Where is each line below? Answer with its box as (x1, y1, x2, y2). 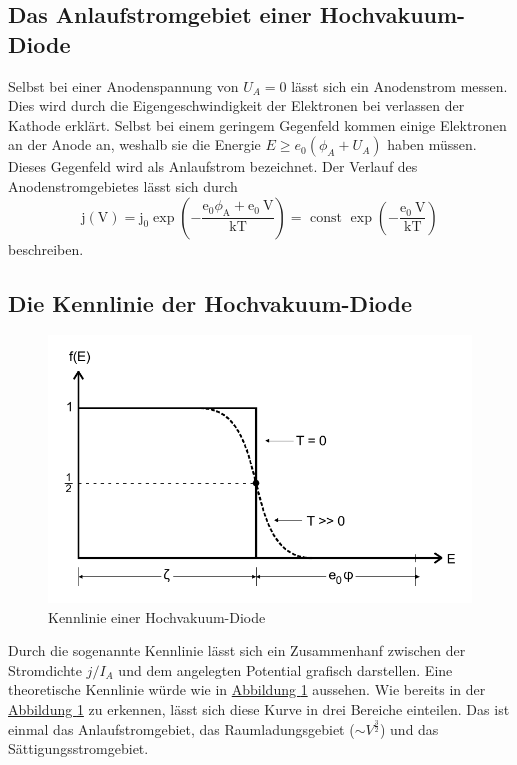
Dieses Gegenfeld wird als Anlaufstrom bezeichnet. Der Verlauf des (8, 156, 418, 177)
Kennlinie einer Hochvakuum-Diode (48, 606, 266, 627)
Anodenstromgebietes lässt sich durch (8, 175, 238, 196)
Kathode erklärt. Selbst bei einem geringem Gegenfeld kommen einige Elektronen (8, 114, 507, 135)
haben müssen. (387, 134, 477, 155)
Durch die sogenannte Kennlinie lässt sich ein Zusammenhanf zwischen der (8, 640, 466, 661)
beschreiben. (8, 238, 84, 259)
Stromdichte (8, 659, 82, 680)
